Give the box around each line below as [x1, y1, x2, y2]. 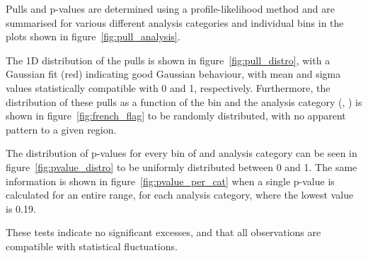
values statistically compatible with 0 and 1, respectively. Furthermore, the [6, 80, 330, 95]
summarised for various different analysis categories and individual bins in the [6, 15, 344, 30]
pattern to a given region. [6, 122, 117, 136]
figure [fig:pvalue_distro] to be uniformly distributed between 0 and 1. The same [6, 159, 357, 174]
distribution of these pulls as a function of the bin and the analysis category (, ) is [6, 94, 362, 109]
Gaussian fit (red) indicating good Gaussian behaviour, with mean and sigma [6, 66, 341, 81]
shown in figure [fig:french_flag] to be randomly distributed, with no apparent [6, 108, 346, 123]
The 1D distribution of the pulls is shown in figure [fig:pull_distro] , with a [6, 52, 330, 67]
